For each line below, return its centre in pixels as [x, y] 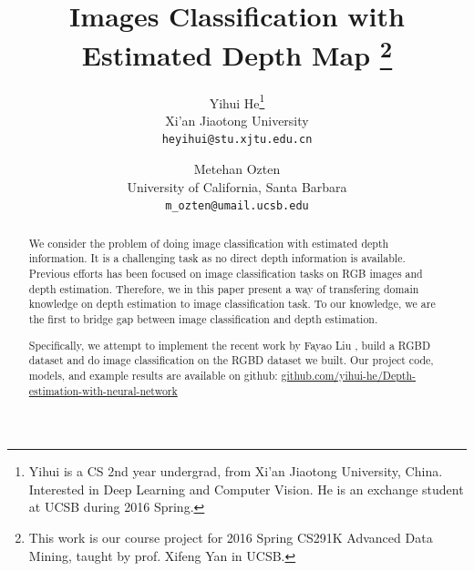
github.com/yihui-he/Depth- [349, 375]
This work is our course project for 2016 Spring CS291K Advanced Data [231, 538]
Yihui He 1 [237, 101]
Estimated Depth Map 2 [237, 53]
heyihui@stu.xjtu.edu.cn [237, 140]
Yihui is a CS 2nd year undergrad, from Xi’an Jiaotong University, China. [236, 471]
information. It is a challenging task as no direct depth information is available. [217, 258]
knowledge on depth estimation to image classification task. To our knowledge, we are [232, 304]
